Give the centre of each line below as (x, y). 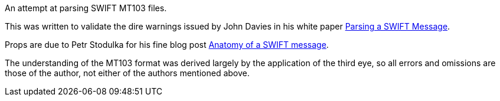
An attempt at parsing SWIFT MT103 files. (86, 8)
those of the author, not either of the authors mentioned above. (127, 73)
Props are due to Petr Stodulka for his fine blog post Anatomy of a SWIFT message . (167, 45)
